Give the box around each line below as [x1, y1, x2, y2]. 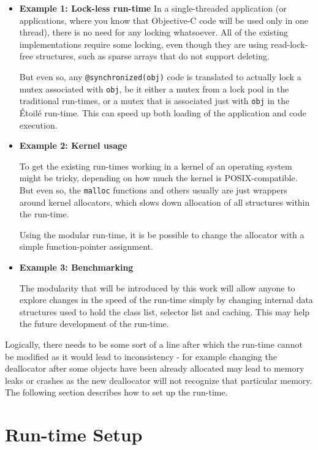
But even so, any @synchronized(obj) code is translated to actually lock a [19, 70, 301, 83]
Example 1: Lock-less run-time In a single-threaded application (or [19, 2, 287, 14]
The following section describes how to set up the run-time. [5, 386, 228, 399]
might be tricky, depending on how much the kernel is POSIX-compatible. [19, 171, 298, 184]
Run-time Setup [5, 422, 143, 447]
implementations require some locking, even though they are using [19, 37, 268, 50]
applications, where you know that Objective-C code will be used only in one [19, 13, 308, 26]
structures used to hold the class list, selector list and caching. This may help [19, 305, 310, 318]
